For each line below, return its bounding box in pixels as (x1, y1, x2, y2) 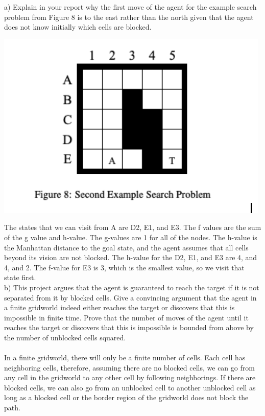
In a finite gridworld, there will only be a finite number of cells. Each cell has (4, 352, 246, 363)
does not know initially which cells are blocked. (4, 21, 152, 32)
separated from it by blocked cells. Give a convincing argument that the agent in (4, 292, 257, 303)
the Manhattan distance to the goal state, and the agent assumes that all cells (4, 242, 249, 252)
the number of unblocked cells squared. (4, 332, 126, 342)
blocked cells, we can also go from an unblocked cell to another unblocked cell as (4, 382, 256, 392)
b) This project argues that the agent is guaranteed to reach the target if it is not (4, 282, 259, 292)
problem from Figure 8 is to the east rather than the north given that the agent (4, 11, 254, 22)
